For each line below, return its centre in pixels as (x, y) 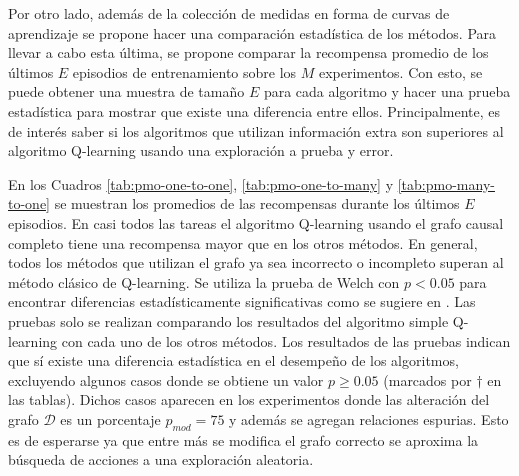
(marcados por (427, 379)
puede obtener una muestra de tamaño (126, 91)
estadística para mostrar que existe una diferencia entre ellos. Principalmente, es (254, 110)
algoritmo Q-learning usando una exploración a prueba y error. (201, 150)
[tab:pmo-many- (446, 183)
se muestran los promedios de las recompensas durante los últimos (257, 203)
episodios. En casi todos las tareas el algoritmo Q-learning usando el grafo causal (256, 222)
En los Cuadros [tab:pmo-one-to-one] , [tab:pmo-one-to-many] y (201, 183)
